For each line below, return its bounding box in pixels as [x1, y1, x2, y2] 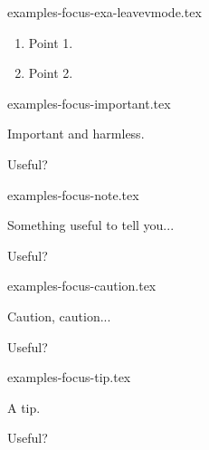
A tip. [7, 397, 41, 416]
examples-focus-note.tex [7, 185, 139, 204]
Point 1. [28, 33, 73, 52]
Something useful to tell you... [7, 215, 175, 235]
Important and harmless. [7, 124, 145, 143]
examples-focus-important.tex [7, 93, 171, 112]
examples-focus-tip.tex [7, 368, 131, 387]
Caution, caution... [7, 306, 111, 325]
